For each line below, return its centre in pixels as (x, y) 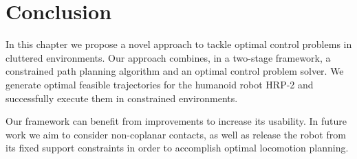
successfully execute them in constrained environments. (122, 98)
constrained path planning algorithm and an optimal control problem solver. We (175, 71)
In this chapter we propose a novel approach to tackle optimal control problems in (179, 44)
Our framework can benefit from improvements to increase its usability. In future (176, 121)
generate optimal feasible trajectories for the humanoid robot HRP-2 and (160, 84)
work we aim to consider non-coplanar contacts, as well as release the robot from (176, 134)
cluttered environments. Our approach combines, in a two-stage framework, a (168, 57)
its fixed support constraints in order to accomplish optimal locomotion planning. (177, 148)
